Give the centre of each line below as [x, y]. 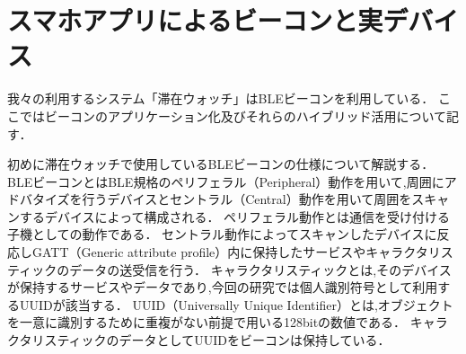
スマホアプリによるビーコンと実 [195, 20]
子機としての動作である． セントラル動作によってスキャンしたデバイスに [222, 234]
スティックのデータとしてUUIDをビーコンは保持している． [217, 340]
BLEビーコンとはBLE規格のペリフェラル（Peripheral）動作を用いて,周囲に [226, 181]
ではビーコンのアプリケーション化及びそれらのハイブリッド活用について [233, 115]
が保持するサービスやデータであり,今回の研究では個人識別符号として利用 [223, 287]
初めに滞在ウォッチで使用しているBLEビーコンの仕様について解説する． [221, 164]
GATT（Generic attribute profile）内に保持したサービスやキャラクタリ [236, 252]
